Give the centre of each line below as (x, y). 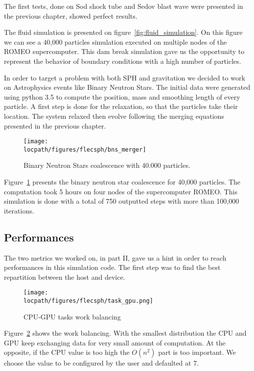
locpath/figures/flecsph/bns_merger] (85, 149)
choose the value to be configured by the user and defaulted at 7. (102, 363)
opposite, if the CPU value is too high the (67, 352)
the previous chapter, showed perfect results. (71, 15)
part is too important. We (197, 352)
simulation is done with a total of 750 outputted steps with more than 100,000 (122, 201)
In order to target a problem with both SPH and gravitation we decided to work (125, 77)
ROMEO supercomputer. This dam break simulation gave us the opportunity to (124, 51)
